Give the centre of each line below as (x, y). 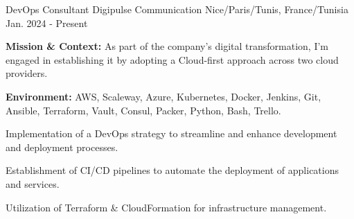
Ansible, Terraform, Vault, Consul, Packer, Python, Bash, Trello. (143, 110)
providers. (27, 73)
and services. (33, 183)
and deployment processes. (62, 147)
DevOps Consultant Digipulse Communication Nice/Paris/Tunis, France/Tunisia (177, 9)
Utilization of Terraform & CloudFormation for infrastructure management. (166, 207)
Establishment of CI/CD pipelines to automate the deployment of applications (172, 170)
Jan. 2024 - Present (47, 23)
